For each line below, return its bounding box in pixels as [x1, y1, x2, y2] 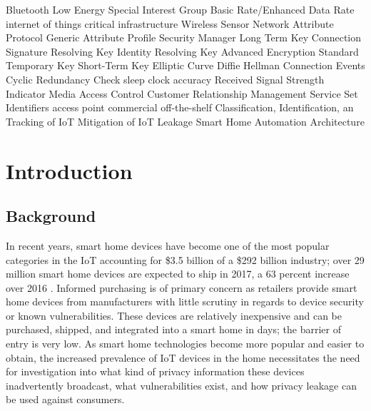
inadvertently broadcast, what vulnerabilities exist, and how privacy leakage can [6, 377, 357, 392]
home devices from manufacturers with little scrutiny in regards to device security [6, 294, 364, 309]
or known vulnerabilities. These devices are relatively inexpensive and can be [6, 308, 342, 323]
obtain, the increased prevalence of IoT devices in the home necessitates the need [6, 350, 360, 365]
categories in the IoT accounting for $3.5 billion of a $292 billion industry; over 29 [6, 252, 365, 267]
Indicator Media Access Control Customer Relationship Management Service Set [6, 86, 358, 101]
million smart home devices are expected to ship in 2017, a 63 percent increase [6, 266, 350, 281]
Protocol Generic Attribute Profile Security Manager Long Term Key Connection [6, 30, 362, 45]
